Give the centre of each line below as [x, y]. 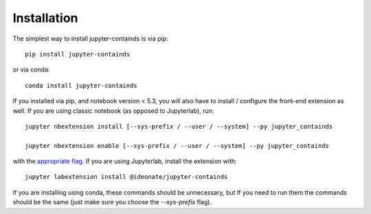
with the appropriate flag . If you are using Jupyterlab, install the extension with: [125, 161]
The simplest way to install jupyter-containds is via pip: [90, 39]
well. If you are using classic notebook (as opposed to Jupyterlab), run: [113, 111]
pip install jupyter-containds [78, 54]
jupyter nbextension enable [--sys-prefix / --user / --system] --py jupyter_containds [177, 146]
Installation [45, 18]
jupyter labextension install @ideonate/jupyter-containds [126, 177]
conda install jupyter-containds [81, 85]
